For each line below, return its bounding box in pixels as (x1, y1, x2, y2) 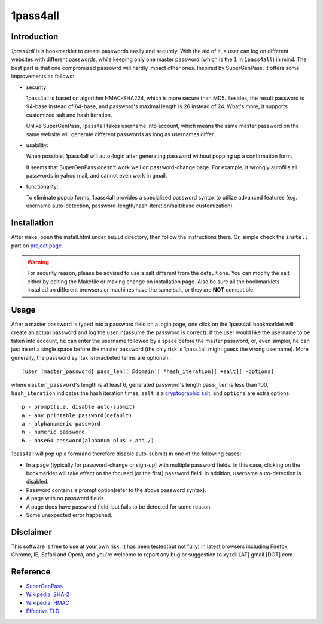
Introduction (11, 32, 59, 42)
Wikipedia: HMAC (26, 599, 70, 606)
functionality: (26, 183, 59, 190)
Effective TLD (26, 607, 60, 615)
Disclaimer (11, 527, 52, 537)
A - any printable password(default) (22, 412, 133, 418)
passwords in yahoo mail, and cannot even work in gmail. (26, 172, 167, 179)
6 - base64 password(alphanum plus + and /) (22, 437, 155, 443)
